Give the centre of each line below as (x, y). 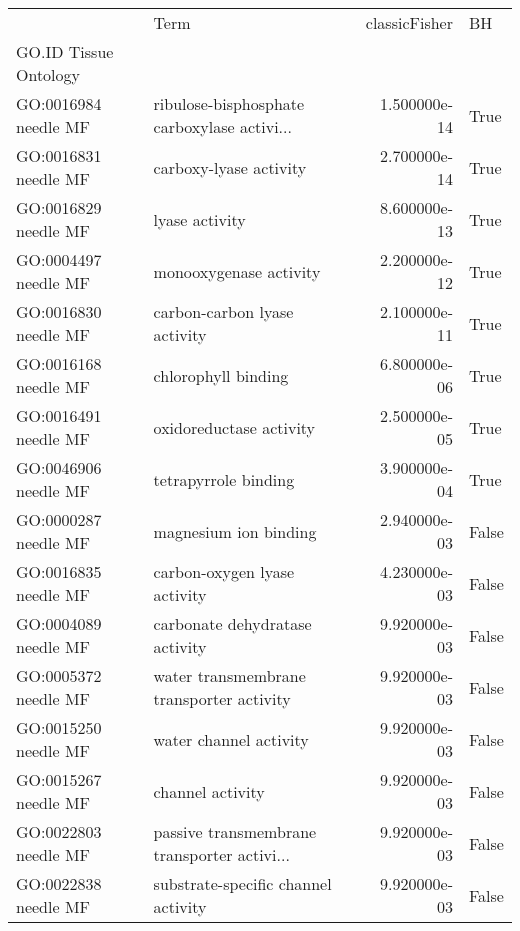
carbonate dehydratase (232, 623)
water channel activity (231, 739)
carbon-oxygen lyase (224, 571)
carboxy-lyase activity (230, 167)
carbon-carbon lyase (223, 311)
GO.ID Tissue (65, 51)
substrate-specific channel (242, 883)
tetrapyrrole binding (224, 479)
